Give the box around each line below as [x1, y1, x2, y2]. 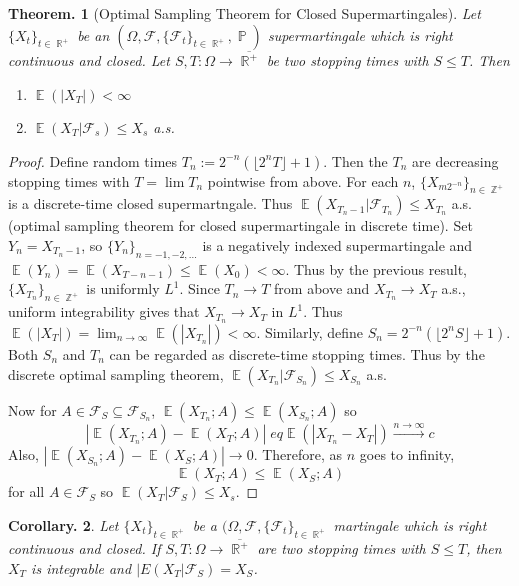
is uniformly [86, 278, 160, 299]
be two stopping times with [266, 50, 429, 71]
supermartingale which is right [267, 24, 453, 45]
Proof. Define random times [8, 150, 178, 171]
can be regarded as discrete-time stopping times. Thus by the [109, 343, 485, 364]
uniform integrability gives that [8, 301, 200, 322]
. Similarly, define [256, 321, 364, 342]
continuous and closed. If [8, 538, 161, 559]
